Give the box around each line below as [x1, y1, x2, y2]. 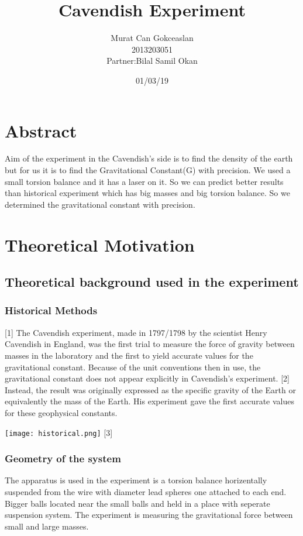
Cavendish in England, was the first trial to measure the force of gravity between [5, 338, 295, 350]
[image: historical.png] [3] [5, 426, 113, 438]
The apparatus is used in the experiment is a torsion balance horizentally [5, 474, 267, 486]
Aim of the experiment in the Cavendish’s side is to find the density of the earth [5, 152, 293, 164]
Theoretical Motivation [5, 232, 195, 256]
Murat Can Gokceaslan [111, 32, 194, 44]
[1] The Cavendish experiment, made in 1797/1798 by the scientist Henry [5, 326, 267, 338]
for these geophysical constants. [5, 406, 118, 418]
